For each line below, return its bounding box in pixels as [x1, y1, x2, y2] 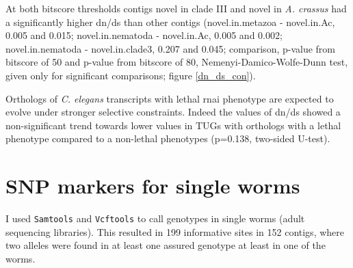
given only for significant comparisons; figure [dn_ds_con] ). [5, 68, 256, 82]
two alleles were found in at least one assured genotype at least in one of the [5, 238, 326, 252]
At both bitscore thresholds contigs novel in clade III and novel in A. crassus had [5, 1, 347, 15]
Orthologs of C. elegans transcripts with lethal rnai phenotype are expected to [5, 91, 334, 105]
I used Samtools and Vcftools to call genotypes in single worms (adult [5, 211, 305, 226]
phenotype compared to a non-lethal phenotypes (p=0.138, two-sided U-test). [5, 131, 330, 146]
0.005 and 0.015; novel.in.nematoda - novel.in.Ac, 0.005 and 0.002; [5, 28, 283, 42]
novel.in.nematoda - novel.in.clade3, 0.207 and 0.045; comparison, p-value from [5, 41, 336, 55]
